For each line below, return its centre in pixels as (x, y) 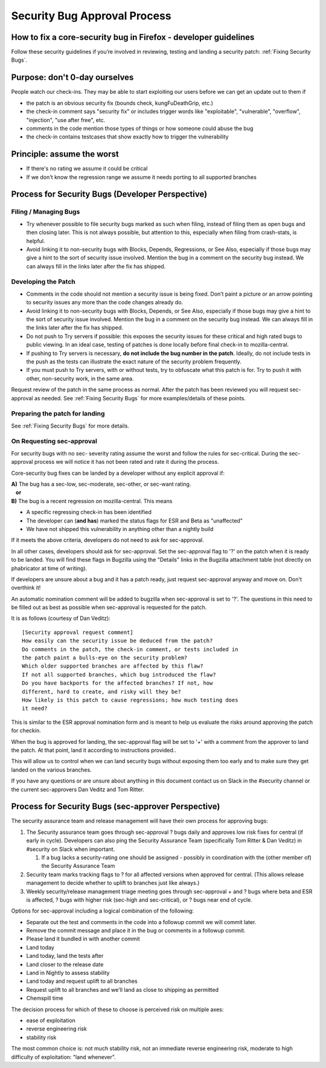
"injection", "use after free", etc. (66, 120)
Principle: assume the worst (65, 154)
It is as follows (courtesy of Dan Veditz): (61, 618)
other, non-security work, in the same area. (80, 379)
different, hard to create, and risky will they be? (101, 692)
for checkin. (26, 731)
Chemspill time (45, 998)
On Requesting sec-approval (54, 441)
